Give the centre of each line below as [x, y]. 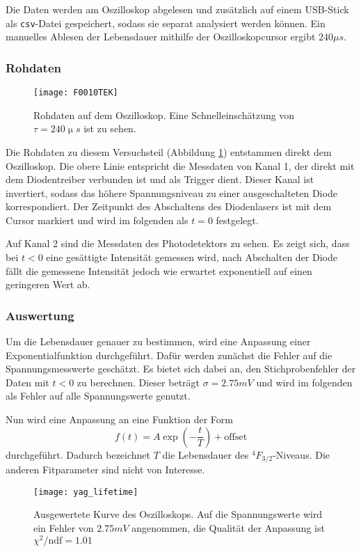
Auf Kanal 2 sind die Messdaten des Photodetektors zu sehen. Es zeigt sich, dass [178, 243]
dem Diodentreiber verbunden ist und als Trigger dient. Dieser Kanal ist [160, 179]
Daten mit [27, 382]
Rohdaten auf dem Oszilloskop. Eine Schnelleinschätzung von [164, 115]
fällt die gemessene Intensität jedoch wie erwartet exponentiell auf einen [159, 270]
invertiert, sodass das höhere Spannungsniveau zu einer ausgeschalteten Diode [171, 192]
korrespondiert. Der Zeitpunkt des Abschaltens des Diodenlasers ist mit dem [169, 206]
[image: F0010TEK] [76, 93]
